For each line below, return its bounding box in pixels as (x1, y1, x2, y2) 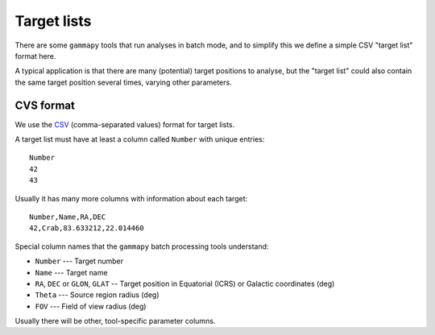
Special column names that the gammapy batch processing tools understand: (14, 242, 269, 251)
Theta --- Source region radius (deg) (35, 290, 159, 300)
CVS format (14, 98, 76, 112)
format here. (14, 51, 56, 60)
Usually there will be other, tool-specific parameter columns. (14, 316, 216, 326)
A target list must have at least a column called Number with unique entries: (14, 134, 265, 144)
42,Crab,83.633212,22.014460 (29, 224, 144, 233)
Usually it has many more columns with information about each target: (14, 193, 248, 203)
